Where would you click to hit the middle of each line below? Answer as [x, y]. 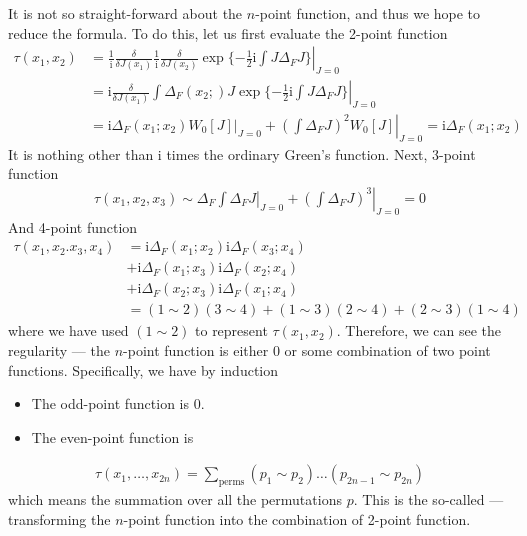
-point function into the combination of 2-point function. [297, 518]
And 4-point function [73, 226]
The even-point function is [112, 436]
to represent [231, 330]
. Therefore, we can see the [419, 330]
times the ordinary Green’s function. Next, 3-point [321, 153]
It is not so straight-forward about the [125, 13]
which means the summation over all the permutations [175, 499]
